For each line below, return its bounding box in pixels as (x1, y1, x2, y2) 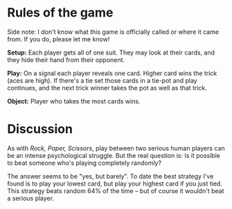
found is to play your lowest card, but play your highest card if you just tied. (7, 179, 223, 188)
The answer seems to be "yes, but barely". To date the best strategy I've (7, 172, 214, 180)
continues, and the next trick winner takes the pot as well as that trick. (7, 83, 208, 92)
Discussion (7, 121, 73, 137)
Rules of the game (7, 5, 114, 21)
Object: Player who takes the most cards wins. (7, 97, 141, 105)
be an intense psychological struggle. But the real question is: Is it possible (7, 151, 220, 159)
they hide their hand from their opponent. (7, 55, 125, 63)
